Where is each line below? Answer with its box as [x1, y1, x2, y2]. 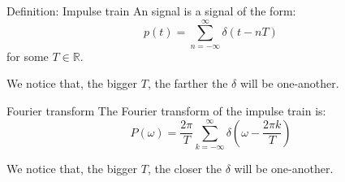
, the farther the [147, 75, 228, 92]
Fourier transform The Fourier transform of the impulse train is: [6, 102, 326, 119]
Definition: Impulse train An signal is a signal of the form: [6, 2, 296, 19]
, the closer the [147, 159, 222, 176]
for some [6, 47, 49, 64]
